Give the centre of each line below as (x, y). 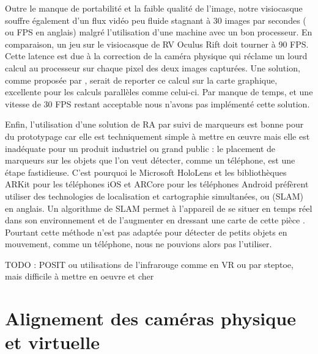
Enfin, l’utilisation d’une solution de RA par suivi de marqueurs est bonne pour (154, 124)
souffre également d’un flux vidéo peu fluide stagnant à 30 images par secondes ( (156, 20)
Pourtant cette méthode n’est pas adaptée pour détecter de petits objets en (146, 232)
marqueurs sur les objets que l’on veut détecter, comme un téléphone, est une (150, 160)
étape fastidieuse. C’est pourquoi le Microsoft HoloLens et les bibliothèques (146, 172)
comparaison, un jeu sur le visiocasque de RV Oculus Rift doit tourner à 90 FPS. (157, 44)
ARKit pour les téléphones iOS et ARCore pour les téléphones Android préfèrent (157, 184)
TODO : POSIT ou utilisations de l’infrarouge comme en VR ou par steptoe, (149, 264)
